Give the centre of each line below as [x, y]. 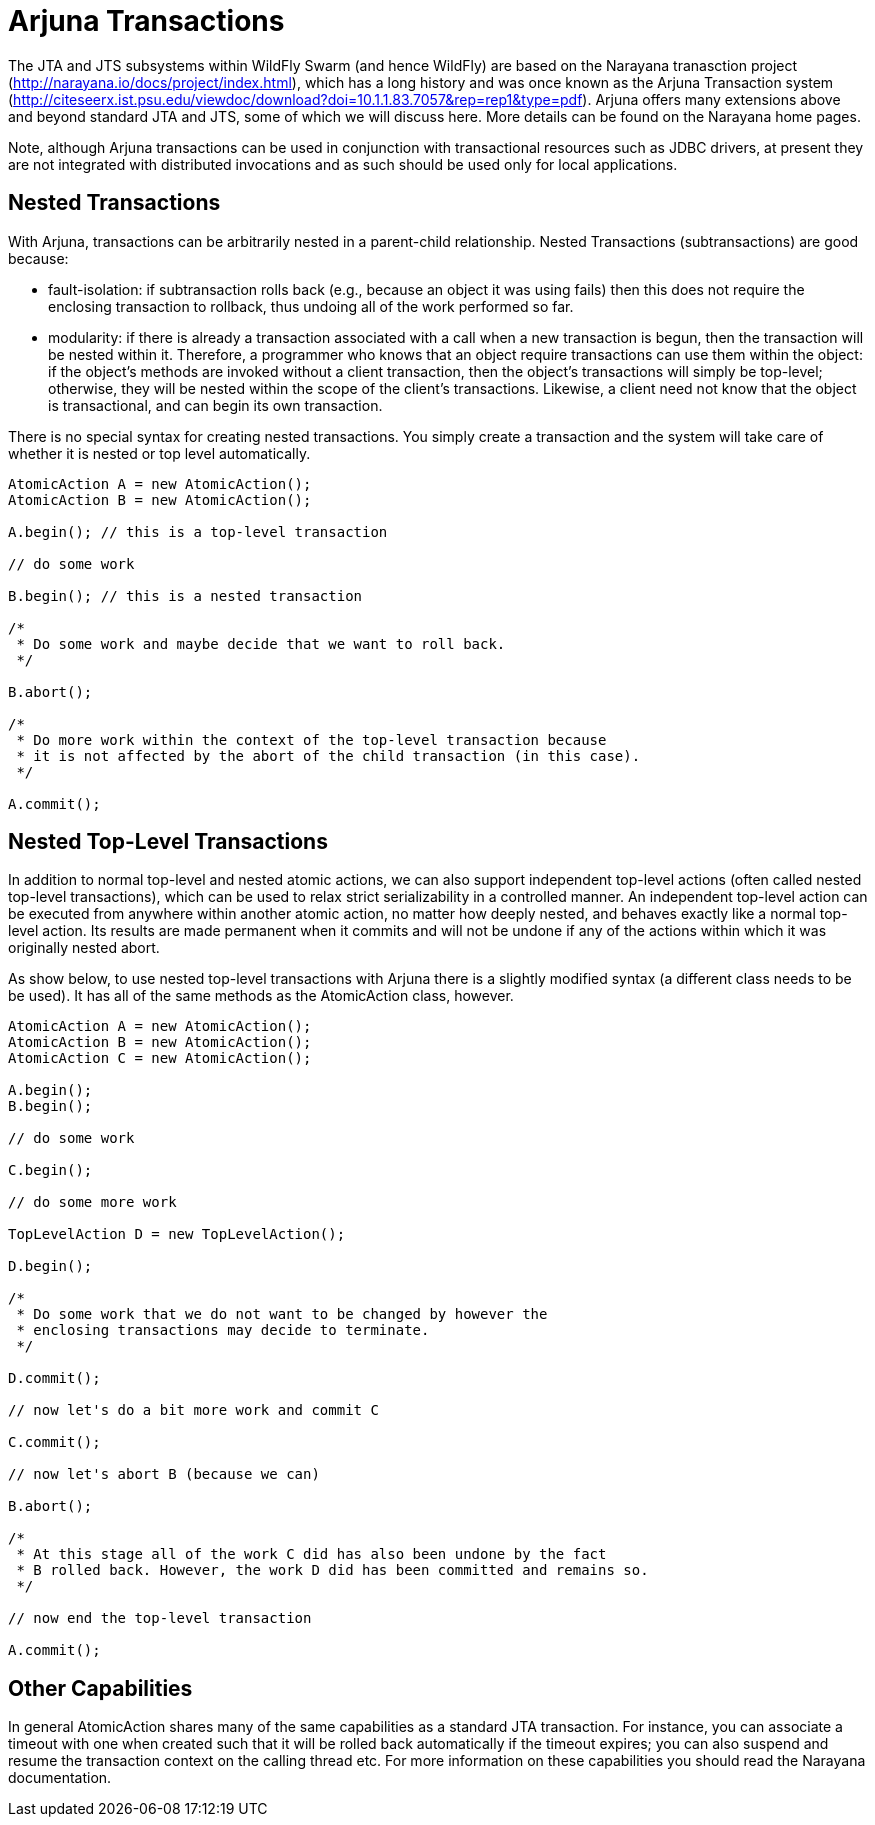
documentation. [60, 1778]
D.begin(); [50, 1266]
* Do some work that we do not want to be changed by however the [282, 1314]
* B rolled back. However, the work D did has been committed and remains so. [332, 1570]
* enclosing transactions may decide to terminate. [223, 1330]
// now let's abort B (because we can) [164, 1474]
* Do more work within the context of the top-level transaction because [311, 739]
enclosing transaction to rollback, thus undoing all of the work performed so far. [311, 306]
